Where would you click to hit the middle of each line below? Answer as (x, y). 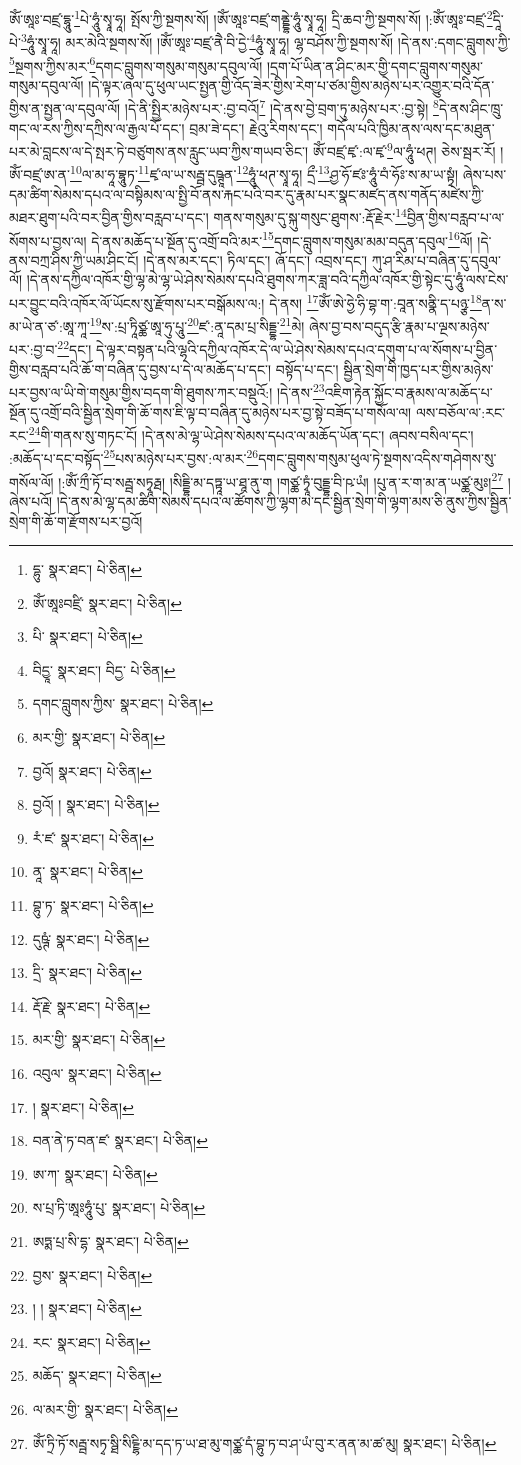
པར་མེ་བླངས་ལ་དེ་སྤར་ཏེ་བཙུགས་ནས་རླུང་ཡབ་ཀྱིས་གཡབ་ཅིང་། (159, 150)
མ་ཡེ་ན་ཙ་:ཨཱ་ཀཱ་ (49, 325)
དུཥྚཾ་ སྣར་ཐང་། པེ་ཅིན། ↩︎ (91, 938)
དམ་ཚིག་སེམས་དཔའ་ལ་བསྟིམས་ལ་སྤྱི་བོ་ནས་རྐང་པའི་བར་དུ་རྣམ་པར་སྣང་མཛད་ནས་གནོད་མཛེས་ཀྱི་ (246, 193)
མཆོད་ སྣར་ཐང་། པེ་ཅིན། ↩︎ (97, 1375)
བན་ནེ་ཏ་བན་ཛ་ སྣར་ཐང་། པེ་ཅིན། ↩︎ (120, 1140)
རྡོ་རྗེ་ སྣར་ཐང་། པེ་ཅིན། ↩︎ (91, 1005)
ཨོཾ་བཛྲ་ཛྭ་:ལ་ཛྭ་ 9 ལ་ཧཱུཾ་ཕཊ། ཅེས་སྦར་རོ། (404, 149)
